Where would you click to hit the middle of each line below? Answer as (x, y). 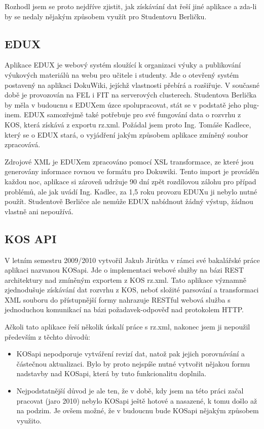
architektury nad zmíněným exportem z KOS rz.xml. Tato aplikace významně (125, 279)
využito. (29, 420)
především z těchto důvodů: (47, 336)
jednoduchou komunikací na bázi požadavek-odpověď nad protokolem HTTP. (124, 309)
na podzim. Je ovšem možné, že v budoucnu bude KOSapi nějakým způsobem (138, 410)
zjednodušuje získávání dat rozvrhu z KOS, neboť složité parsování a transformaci (132, 290)
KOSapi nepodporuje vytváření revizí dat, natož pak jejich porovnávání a (130, 354)
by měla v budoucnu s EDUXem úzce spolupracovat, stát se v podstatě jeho (123, 104)
